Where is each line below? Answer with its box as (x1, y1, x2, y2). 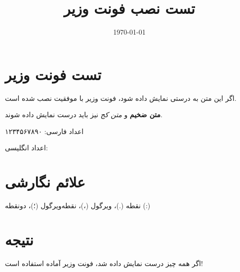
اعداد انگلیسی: (5, 142, 48, 153)
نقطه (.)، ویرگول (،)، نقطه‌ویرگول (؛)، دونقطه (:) (5, 200, 151, 211)
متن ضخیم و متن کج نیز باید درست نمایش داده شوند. (5, 109, 162, 120)
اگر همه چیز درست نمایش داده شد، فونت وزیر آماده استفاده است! (5, 258, 203, 268)
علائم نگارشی (5, 172, 85, 192)
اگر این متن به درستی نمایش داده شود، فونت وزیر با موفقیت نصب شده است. (5, 92, 237, 103)
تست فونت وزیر (5, 64, 102, 84)
